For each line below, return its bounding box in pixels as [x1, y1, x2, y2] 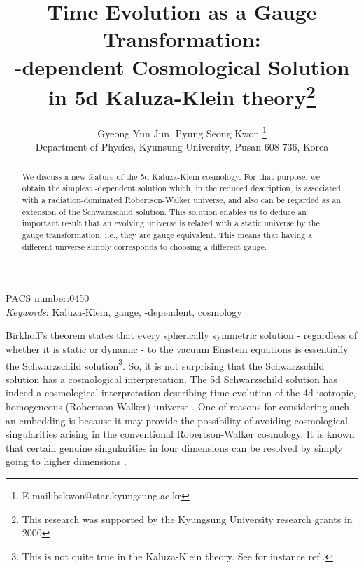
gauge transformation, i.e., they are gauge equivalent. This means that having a [22, 228, 312, 240]
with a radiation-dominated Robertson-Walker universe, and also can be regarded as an [22, 193, 341, 205]
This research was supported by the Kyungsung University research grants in [22, 511, 353, 526]
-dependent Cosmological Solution [14, 52, 350, 81]
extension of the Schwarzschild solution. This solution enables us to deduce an [22, 205, 307, 217]
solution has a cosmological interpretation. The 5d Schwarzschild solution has [6, 371, 337, 386]
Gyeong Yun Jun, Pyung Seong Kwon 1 [97, 124, 267, 140]
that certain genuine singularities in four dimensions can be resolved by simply [6, 440, 343, 455]
